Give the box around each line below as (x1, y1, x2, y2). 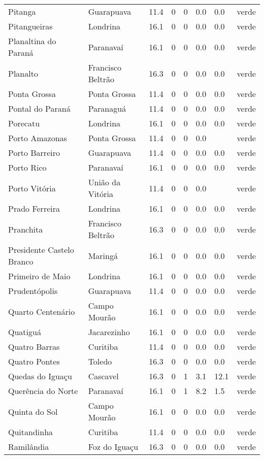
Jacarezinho (88, 326, 130, 338)
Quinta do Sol (8, 405, 58, 417)
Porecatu (8, 117, 40, 129)
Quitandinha (8, 426, 53, 438)
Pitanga (8, 6, 36, 17)
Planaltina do (8, 35, 56, 47)
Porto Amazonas (8, 132, 67, 144)
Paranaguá (88, 103, 126, 114)
